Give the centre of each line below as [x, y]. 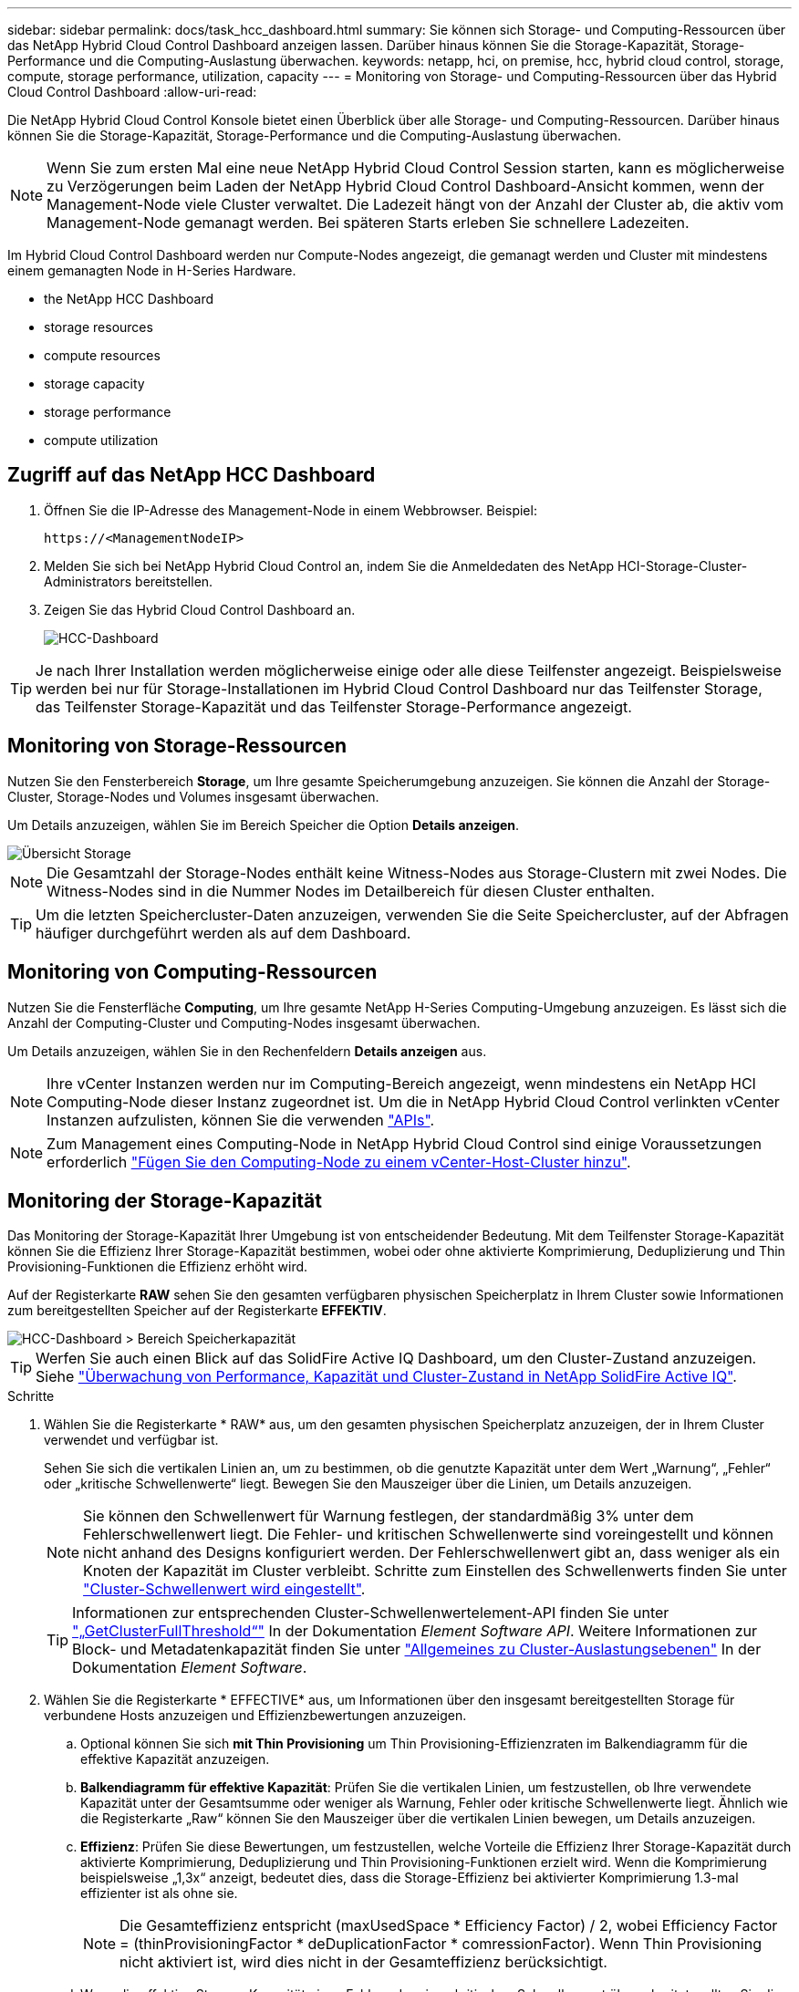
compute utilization [101, 440]
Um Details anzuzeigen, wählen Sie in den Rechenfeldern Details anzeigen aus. [247, 1051]
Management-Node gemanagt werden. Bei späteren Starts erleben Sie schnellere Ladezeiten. [368, 223]
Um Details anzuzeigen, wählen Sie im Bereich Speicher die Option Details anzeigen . [264, 825]
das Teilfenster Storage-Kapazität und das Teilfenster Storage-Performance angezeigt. [334, 706]
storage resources [99, 327]
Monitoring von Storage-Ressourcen [177, 746]
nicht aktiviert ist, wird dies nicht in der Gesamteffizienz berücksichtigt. [363, 1962]
